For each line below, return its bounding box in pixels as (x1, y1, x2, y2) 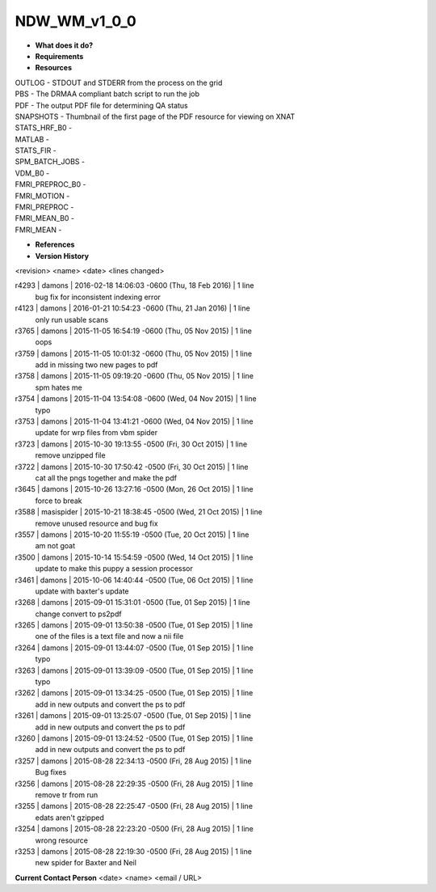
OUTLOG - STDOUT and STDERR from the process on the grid (15, 78, 223, 87)
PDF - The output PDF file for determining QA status (15, 100, 189, 110)
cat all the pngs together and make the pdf (35, 473, 178, 483)
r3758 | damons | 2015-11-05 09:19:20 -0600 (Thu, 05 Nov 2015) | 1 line (15, 371, 254, 381)
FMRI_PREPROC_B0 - (15, 180, 86, 189)
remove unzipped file (35, 450, 106, 460)
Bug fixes (35, 767, 67, 777)
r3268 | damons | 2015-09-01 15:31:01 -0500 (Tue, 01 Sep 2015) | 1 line (15, 598, 250, 607)
